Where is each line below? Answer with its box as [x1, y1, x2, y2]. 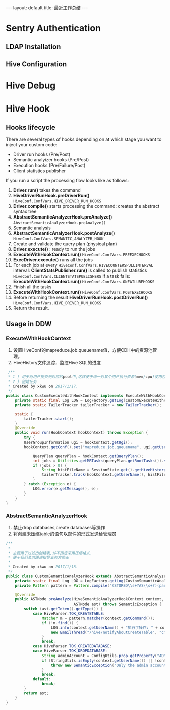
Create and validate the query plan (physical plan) [13, 241, 118, 247]
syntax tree [13, 208, 37, 215]
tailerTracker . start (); [24, 416, 74, 421]
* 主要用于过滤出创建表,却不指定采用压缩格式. [8, 550, 92, 556]
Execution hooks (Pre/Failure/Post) [13, 162, 86, 169]
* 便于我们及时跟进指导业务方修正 [8, 555, 69, 560]
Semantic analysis [13, 225, 51, 231]
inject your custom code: [6, 142, 58, 148]
